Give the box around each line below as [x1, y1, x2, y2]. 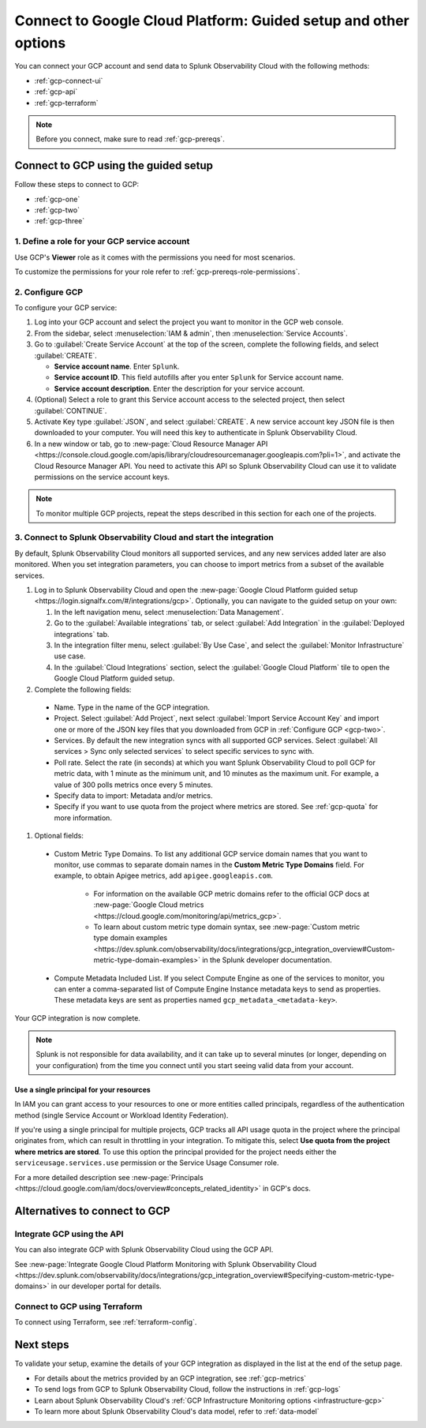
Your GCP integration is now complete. [14, 1013, 141, 1022]
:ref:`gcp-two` [34, 205, 80, 215]
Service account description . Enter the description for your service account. [54, 384, 305, 393]
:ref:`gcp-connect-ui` [34, 76, 103, 85]
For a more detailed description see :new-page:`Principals [14, 1172, 204, 1182]
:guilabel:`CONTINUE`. [34, 406, 107, 415]
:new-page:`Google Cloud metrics [93, 900, 204, 909]
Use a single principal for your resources [14, 1085, 151, 1094]
